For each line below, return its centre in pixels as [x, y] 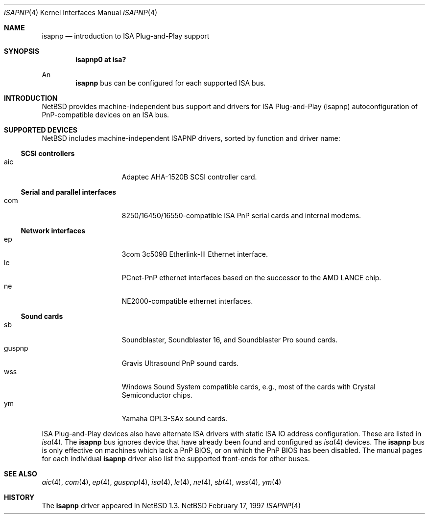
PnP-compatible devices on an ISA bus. [106, 115]
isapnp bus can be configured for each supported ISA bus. [171, 83]
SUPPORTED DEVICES [41, 130]
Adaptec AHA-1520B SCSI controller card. [189, 177]
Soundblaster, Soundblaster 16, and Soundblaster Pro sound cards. [230, 340]
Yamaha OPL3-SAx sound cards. [175, 418]
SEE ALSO [21, 474]
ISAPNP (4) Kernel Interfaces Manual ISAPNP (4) [81, 12]
